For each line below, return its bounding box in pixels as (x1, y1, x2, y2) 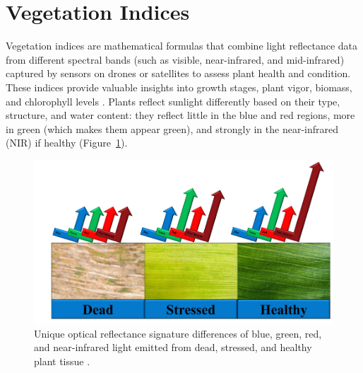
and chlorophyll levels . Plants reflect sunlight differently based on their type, (6, 93, 340, 108)
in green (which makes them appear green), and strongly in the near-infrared (6, 121, 339, 136)
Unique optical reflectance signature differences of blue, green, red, (34, 326, 322, 340)
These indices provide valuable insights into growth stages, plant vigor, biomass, (6, 79, 352, 94)
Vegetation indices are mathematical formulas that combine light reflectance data (6, 38, 358, 53)
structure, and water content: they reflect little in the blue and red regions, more (6, 108, 355, 122)
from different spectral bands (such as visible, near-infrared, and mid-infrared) (6, 52, 345, 67)
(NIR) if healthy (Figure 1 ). (6, 135, 128, 150)
